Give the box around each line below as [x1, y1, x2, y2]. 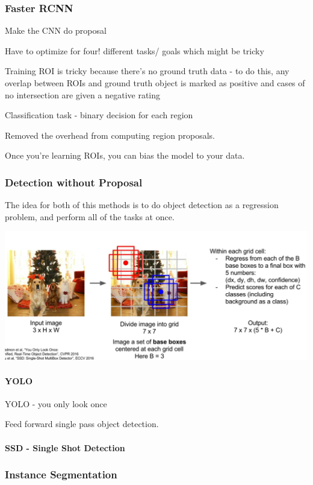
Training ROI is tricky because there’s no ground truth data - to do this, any [5, 65, 290, 77]
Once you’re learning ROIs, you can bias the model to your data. [5, 149, 245, 162]
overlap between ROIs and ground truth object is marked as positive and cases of [5, 77, 305, 89]
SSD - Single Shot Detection [5, 441, 125, 454]
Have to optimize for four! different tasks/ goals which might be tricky [5, 44, 264, 57]
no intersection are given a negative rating [5, 88, 161, 101]
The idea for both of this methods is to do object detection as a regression [5, 198, 279, 211]
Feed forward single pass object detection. [5, 417, 159, 430]
